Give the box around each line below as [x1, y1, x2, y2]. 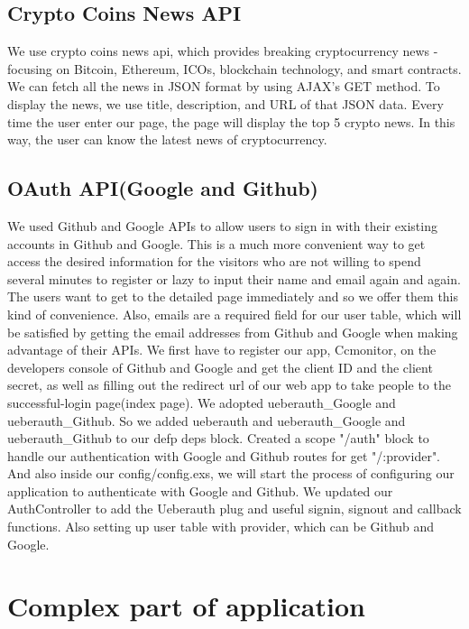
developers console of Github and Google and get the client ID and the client [7, 357, 433, 376]
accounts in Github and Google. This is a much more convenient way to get [7, 234, 426, 253]
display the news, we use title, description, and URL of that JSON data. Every [7, 94, 444, 113]
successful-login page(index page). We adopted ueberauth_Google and [7, 393, 396, 412]
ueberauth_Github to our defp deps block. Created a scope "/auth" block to [7, 429, 429, 448]
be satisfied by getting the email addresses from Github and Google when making [7, 322, 458, 341]
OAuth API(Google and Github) [7, 174, 318, 202]
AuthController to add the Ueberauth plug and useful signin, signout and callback [7, 499, 462, 518]
